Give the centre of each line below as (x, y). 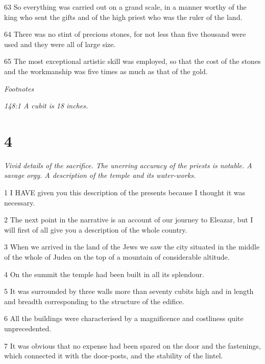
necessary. (20, 202)
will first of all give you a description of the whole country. (96, 229)
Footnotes (19, 88)
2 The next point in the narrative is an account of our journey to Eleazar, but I (129, 220)
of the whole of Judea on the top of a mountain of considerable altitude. (117, 257)
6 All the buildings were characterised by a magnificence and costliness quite (124, 318)
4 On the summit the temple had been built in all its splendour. (104, 274)
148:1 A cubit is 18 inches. (46, 106)
